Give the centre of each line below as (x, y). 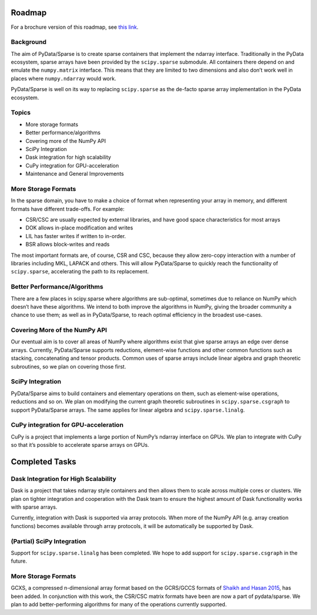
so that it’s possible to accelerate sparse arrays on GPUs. (80, 445)
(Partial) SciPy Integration (48, 541)
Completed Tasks (43, 462)
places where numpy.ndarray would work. (64, 78)
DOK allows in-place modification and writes (79, 228)
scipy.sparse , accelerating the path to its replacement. (80, 272)
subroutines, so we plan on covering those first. (68, 366)
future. (19, 561)
